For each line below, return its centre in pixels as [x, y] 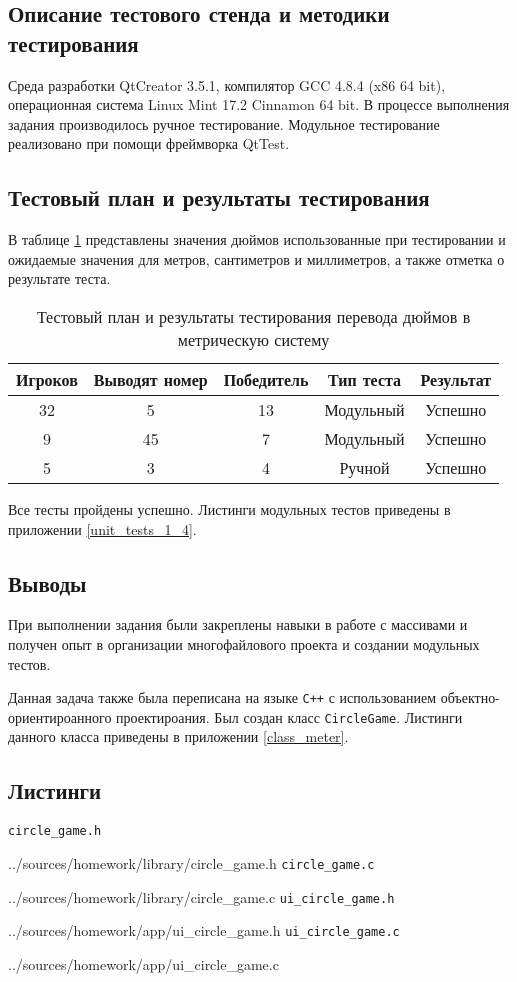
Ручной [364, 467]
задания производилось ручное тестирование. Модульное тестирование [224, 123]
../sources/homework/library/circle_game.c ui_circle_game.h [201, 896]
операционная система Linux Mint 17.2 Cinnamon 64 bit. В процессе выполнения [259, 104]
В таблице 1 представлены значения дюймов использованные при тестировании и [257, 239]
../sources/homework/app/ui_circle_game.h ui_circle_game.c [204, 930]
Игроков [47, 379]
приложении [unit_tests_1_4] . [102, 528]
